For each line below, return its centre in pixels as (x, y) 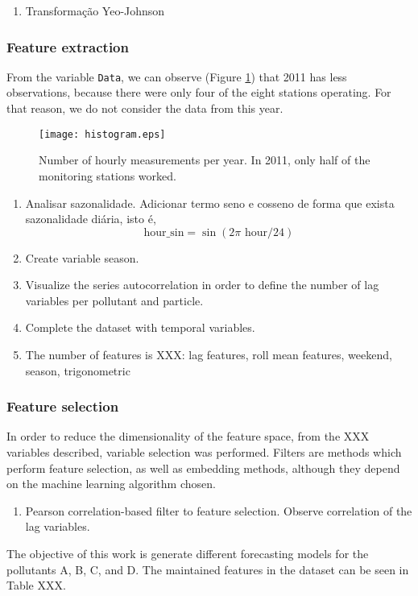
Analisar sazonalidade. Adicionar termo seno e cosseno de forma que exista (210, 203)
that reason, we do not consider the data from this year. (145, 108)
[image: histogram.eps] (102, 134)
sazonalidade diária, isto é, (91, 219)
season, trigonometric (78, 370)
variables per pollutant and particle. (114, 300)
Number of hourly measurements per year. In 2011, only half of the (205, 160)
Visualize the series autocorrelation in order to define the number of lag (202, 285)
